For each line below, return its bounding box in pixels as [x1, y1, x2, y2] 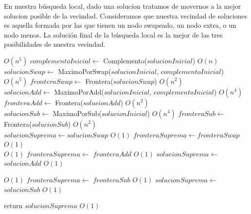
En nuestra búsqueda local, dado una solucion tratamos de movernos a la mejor [4, 1, 241, 11]
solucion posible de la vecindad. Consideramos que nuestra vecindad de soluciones [4, 10, 248, 20]
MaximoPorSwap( [58, 66, 111, 76]
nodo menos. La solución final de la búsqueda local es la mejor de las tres [4, 29, 223, 39]
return [4, 200, 23, 211]
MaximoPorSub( [53, 108, 102, 118]
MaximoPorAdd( [54, 86, 104, 97]
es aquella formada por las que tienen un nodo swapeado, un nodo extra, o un [4, 20, 236, 30]
